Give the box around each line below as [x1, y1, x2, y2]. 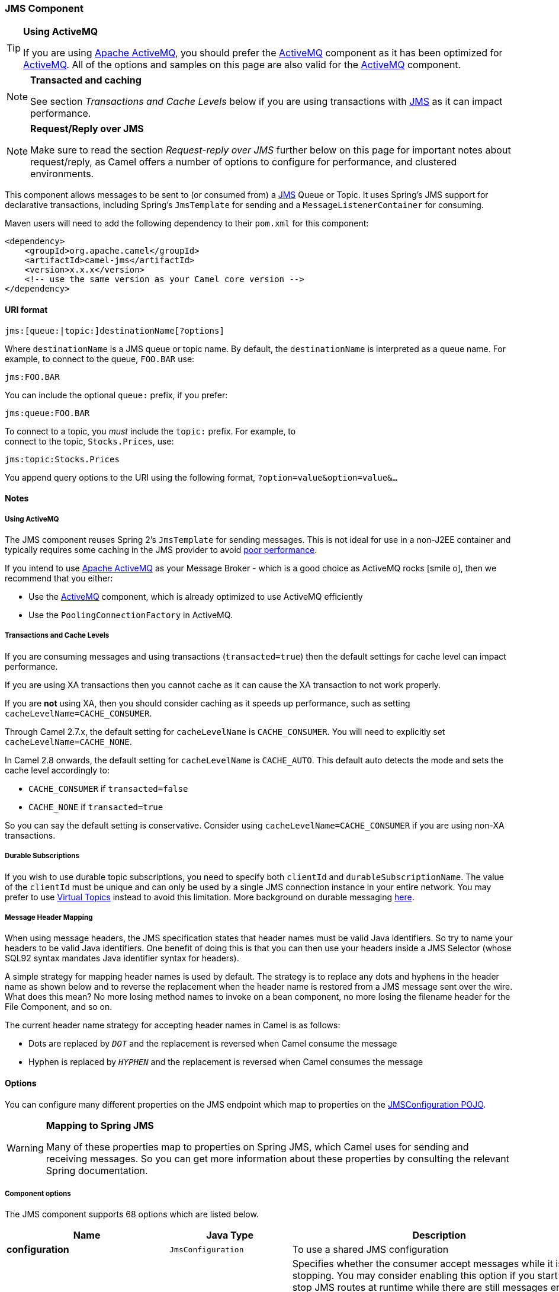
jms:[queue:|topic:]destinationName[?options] [5, 325, 224, 335]
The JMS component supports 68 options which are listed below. [5, 1209, 259, 1220]
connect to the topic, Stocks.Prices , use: [5, 436, 174, 446]
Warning [7, 1141, 44, 1154]
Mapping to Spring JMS [46, 1119, 154, 1131]
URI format [5, 304, 48, 315]
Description [412, 1229, 466, 1242]
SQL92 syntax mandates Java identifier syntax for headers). [5, 953, 239, 964]
